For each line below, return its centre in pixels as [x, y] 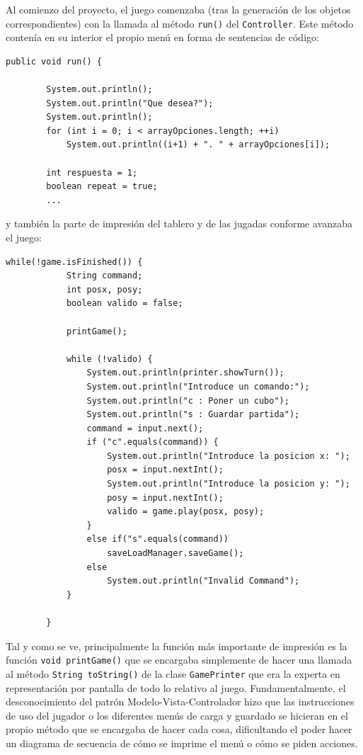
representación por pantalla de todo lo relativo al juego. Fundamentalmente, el [176, 687]
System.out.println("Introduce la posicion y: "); [229, 484]
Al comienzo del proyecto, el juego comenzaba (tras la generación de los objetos [178, 9]
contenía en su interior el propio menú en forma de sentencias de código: [162, 37]
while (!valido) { [109, 359]
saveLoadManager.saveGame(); [175, 554]
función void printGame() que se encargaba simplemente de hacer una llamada [179, 660]
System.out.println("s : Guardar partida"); [193, 415]
